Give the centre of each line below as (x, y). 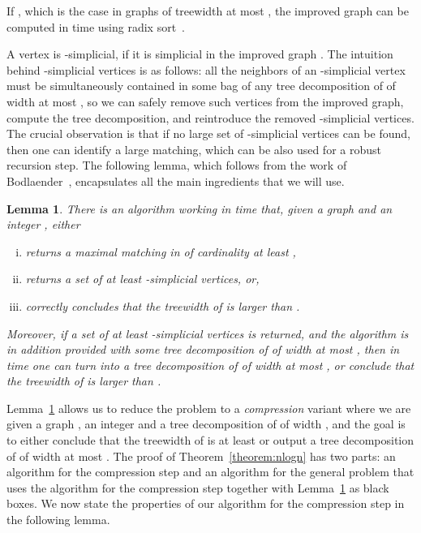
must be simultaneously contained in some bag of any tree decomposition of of (201, 86)
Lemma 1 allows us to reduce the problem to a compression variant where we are (209, 408)
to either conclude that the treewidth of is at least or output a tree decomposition (210, 440)
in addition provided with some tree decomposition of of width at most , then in (203, 349)
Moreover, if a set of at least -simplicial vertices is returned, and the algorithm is (208, 333)
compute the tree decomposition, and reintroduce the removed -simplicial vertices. (210, 117)
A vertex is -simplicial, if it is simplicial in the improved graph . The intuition (200, 54)
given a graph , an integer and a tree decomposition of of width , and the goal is (206, 424)
